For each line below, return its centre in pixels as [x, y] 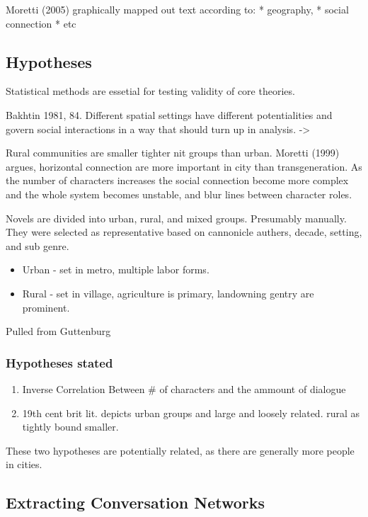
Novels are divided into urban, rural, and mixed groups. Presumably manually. [176, 218]
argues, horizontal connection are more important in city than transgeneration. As [184, 166]
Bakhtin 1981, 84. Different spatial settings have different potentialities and [169, 114]
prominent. [46, 307]
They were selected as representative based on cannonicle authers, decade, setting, [184, 232]
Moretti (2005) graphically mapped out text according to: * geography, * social [177, 9]
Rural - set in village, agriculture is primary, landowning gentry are [168, 293]
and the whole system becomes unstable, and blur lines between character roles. [179, 194]
